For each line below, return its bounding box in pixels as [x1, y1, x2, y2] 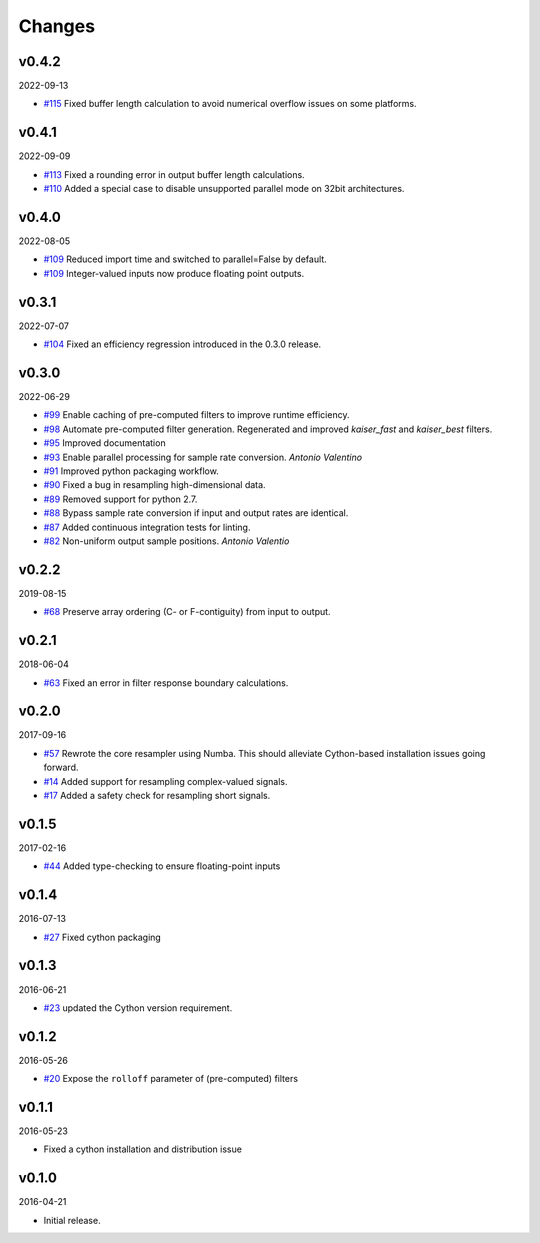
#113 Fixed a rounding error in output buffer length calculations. [43, 168, 305, 180]
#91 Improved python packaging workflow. [43, 465, 219, 477]
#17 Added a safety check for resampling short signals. [43, 790, 271, 801]
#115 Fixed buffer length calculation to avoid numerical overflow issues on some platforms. [43, 98, 417, 110]
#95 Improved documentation [43, 437, 166, 449]
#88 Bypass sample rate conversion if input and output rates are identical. [43, 507, 349, 519]
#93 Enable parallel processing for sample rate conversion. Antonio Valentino [43, 451, 363, 463]
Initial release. [43, 1214, 101, 1226]
